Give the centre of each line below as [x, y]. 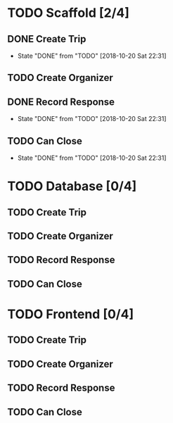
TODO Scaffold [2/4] [69, 13]
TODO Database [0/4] [72, 186]
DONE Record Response [61, 102]
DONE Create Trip [47, 39]
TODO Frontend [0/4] [71, 314]
